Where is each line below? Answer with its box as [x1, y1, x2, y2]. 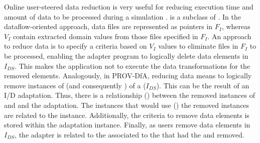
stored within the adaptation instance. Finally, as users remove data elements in [4, 119, 250, 130]
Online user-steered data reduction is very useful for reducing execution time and [4, 2, 253, 12]
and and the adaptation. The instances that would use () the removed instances [4, 99, 249, 110]
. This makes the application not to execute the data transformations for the [15, 60, 250, 71]
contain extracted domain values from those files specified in [13, 31, 198, 41]
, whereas [221, 21, 250, 32]
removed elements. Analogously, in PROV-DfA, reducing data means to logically [4, 70, 252, 81]
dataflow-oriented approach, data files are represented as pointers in [4, 21, 213, 32]
